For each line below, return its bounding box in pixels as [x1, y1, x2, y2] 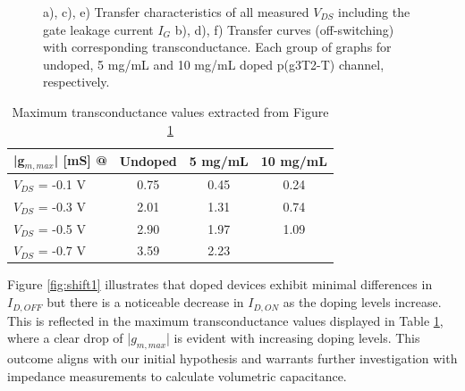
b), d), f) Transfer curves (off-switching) [174, 20, 394, 38]
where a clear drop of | [7, 329, 131, 347]
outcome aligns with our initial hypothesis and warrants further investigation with [7, 348, 458, 367]
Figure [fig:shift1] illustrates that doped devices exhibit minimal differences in [7, 275, 433, 294]
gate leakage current [43, 20, 154, 38]
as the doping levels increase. [283, 293, 442, 312]
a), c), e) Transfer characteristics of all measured [43, 3, 309, 21]
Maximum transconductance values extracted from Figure [12, 102, 329, 121]
